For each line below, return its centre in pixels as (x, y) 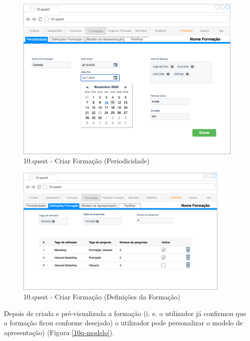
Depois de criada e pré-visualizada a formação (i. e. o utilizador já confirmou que (125, 313)
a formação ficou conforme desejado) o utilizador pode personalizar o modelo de (124, 323)
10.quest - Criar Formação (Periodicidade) (87, 161)
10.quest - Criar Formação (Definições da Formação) (102, 297)
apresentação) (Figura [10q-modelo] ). (59, 332)
